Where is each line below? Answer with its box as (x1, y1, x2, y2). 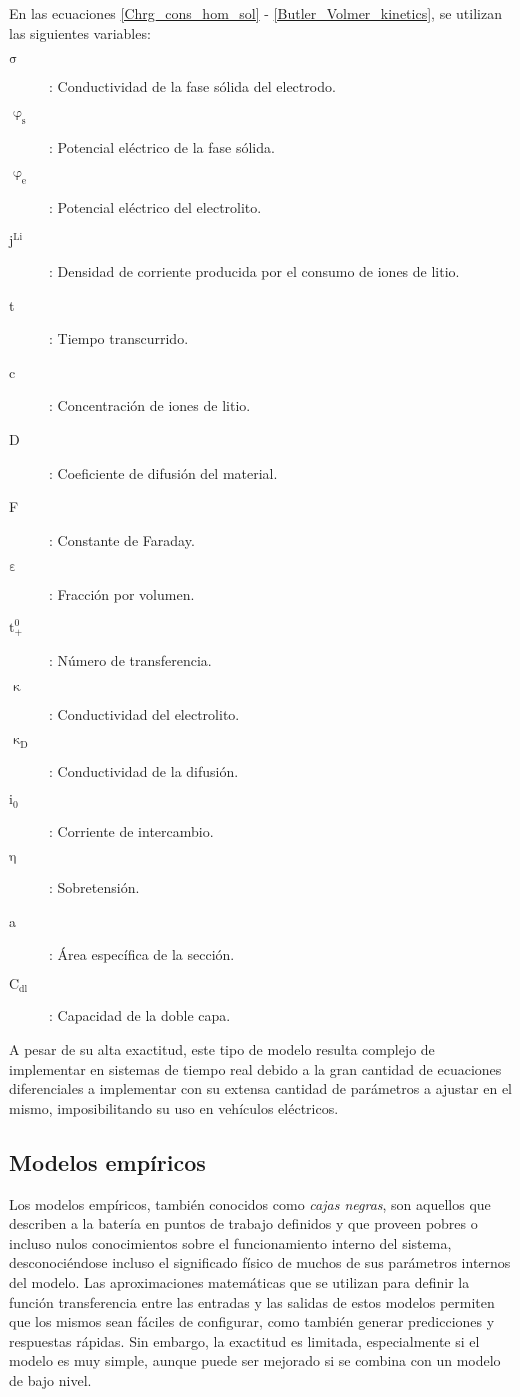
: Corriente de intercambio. (49, 820, 214, 841)
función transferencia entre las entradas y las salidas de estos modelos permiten (9, 1291, 495, 1312)
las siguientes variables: (9, 22, 151, 43)
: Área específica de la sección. (49, 944, 235, 965)
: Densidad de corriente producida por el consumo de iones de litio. (49, 261, 460, 282)
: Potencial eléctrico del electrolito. (49, 196, 262, 217)
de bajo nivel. (9, 1369, 92, 1390)
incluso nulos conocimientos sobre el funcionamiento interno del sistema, (9, 1232, 452, 1253)
